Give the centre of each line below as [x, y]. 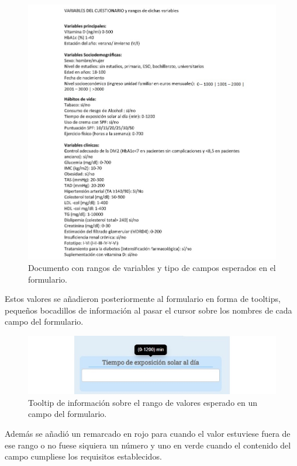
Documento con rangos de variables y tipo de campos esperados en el [152, 268]
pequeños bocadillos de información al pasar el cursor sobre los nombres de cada [148, 310]
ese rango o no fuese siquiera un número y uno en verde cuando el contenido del [148, 445]
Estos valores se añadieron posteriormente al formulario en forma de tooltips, [143, 299]
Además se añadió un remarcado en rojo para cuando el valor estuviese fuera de [148, 433]
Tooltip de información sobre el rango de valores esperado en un [143, 402]
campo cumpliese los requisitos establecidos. [83, 456]
